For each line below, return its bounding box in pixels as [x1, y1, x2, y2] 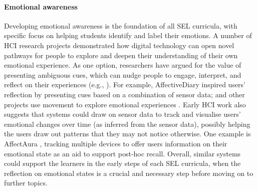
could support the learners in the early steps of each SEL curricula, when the [4, 158, 241, 168]
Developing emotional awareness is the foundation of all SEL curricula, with [4, 20, 237, 31]
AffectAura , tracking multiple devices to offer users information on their [4, 138, 227, 148]
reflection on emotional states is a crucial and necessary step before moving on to [4, 167, 253, 178]
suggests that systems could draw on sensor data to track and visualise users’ [4, 109, 241, 119]
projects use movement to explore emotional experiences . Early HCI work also [4, 99, 246, 109]
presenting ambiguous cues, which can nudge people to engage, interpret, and [4, 69, 241, 80]
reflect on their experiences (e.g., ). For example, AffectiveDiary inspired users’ [4, 79, 246, 90]
